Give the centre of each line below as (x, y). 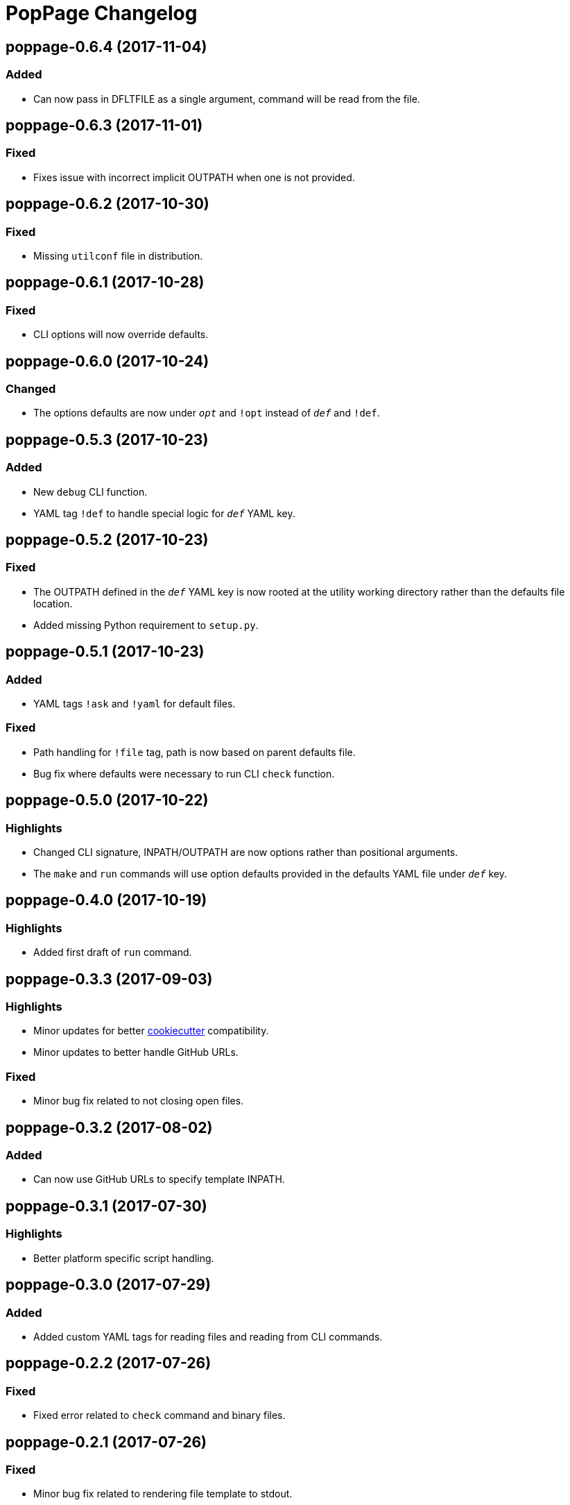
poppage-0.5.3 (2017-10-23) (107, 439)
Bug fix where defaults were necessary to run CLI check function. (184, 773)
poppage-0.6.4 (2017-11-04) (106, 47)
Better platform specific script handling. (124, 1258)
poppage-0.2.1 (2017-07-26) (106, 1442)
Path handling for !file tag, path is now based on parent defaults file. (195, 752)
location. (53, 603)
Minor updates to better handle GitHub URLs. (136, 1052)
